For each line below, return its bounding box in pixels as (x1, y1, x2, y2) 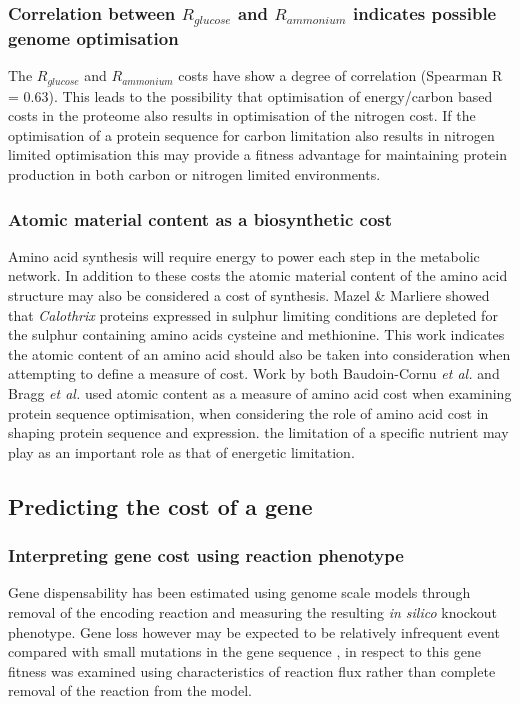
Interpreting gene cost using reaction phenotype (8, 543, 404, 568)
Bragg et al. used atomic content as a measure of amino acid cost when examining (8, 383, 512, 404)
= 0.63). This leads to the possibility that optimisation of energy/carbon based (8, 85, 493, 106)
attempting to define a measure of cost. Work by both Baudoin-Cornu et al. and (8, 363, 500, 384)
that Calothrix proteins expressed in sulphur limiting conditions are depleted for (8, 304, 498, 325)
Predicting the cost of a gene (8, 490, 313, 521)
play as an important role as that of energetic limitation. (8, 441, 355, 462)
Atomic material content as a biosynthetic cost (8, 206, 393, 231)
